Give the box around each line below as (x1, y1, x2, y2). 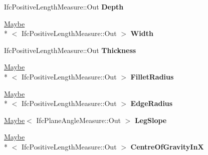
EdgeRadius (130, 98, 173, 108)
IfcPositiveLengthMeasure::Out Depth (4, 1, 124, 11)
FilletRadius (130, 71, 174, 81)
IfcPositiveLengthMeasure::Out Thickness (4, 44, 136, 55)
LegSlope (134, 114, 167, 125)
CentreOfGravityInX (130, 141, 204, 151)
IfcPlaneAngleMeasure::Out (36, 114, 121, 125)
